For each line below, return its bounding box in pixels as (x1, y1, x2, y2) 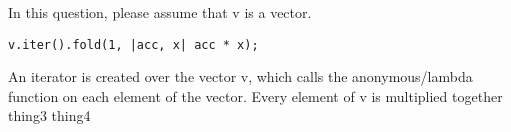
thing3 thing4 (8, 105, 91, 126)
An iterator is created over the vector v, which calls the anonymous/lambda (8, 66, 473, 87)
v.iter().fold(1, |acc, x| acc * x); (8, 37, 259, 52)
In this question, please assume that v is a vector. (8, 2, 312, 22)
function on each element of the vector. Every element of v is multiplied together (8, 85, 503, 106)
